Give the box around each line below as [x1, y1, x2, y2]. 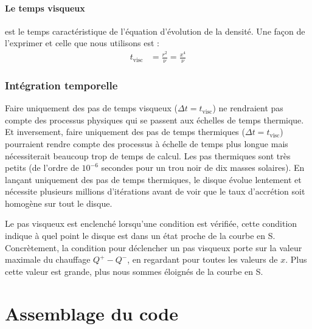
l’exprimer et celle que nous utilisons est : [5, 36, 159, 49]
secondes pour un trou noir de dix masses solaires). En [101, 161, 305, 174]
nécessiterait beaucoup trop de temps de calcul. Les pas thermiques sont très [5, 149, 291, 162]
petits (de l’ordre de [5, 161, 79, 174]
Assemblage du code [5, 300, 178, 325]
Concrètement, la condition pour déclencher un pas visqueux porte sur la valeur [5, 241, 302, 254]
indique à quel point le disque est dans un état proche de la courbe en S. [5, 229, 276, 242]
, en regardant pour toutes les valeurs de [127, 253, 278, 266]
